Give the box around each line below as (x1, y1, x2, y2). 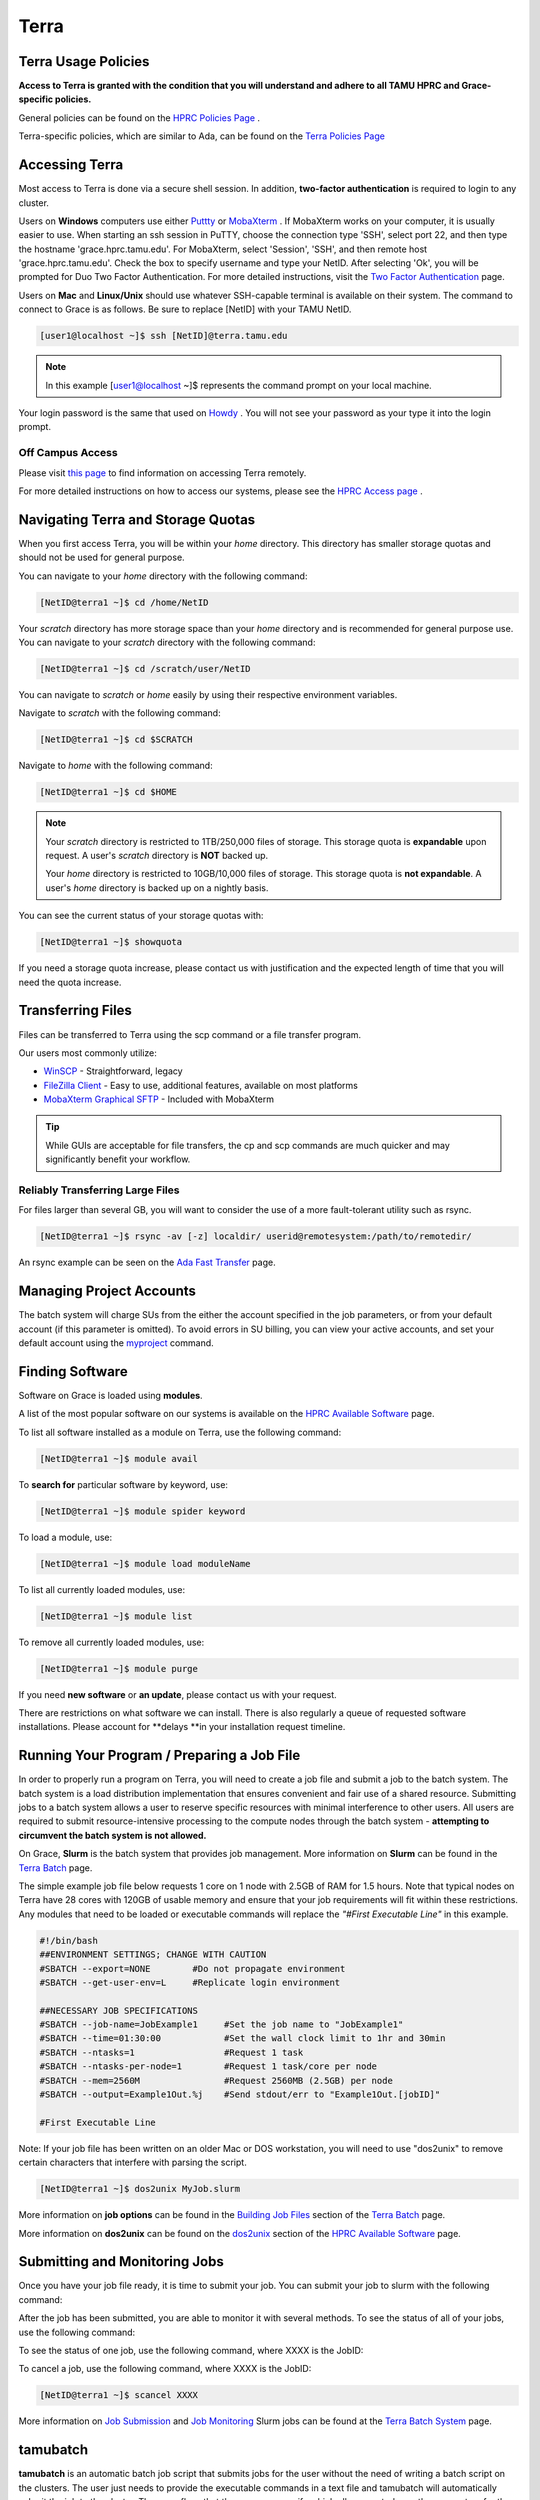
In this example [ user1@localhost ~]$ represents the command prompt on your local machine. (45, 379, 432, 391)
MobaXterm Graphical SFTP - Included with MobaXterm (43, 1093, 275, 1105)
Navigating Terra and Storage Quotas (18, 511, 256, 528)
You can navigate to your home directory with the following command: (18, 570, 308, 582)
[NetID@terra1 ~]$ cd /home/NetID (39, 596, 209, 608)
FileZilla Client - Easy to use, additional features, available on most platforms (43, 1079, 359, 1091)
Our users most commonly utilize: (18, 1046, 157, 1059)
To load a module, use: (18, 1531, 113, 1543)
